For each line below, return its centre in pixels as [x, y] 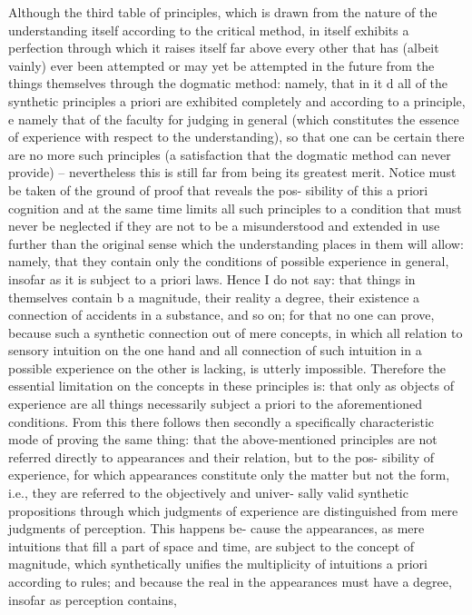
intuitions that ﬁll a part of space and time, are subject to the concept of [211, 546]
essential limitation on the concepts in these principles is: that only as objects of [231, 386]
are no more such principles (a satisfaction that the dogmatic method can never [230, 154]
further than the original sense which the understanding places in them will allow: [236, 243]
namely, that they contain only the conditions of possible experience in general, [229, 261]
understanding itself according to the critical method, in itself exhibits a [209, 30]
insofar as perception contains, [93, 599]
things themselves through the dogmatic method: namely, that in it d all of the [228, 83]
